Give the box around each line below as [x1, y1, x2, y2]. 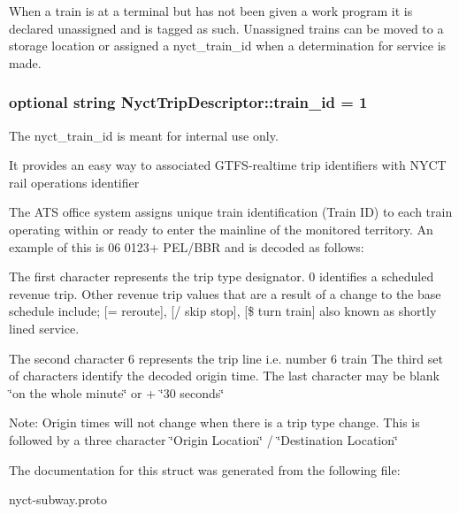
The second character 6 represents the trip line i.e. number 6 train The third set [9, 349, 443, 367]
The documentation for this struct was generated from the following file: [9, 460, 401, 479]
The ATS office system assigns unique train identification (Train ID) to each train [9, 203, 453, 221]
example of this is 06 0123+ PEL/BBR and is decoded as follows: [9, 237, 364, 256]
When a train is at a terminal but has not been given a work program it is [9, 2, 413, 19]
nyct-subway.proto [9, 490, 107, 509]
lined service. [9, 318, 80, 337]
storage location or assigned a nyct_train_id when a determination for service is [9, 36, 447, 55]
